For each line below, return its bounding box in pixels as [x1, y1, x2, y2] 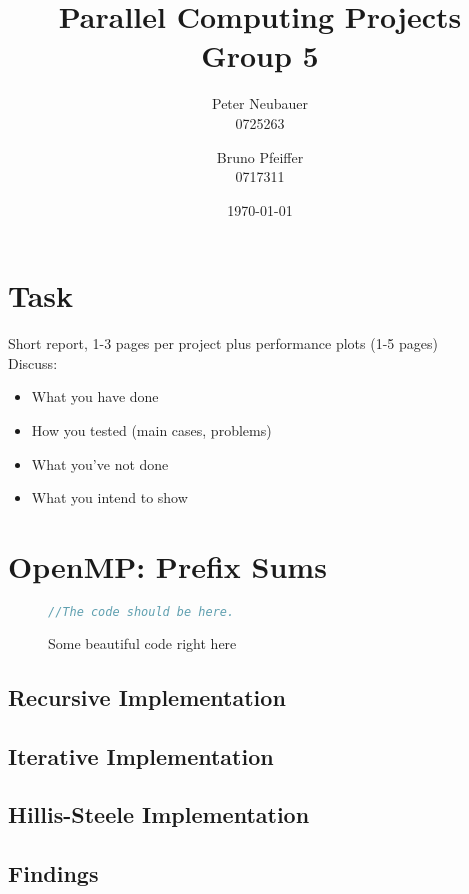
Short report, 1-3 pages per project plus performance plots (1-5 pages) [8, 333, 438, 354]
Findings [8, 858, 99, 889]
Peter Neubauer [212, 93, 308, 114]
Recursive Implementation [8, 681, 286, 712]
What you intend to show [31, 487, 188, 508]
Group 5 [201, 35, 319, 76]
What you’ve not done [31, 453, 169, 474]
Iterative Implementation [8, 740, 274, 771]
